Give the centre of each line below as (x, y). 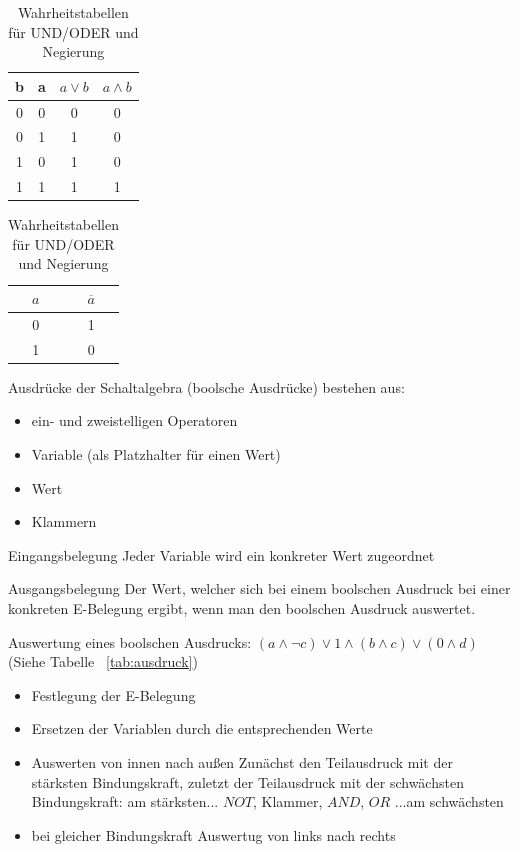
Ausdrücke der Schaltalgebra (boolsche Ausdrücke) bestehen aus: (206, 386)
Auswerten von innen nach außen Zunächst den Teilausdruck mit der (242, 761)
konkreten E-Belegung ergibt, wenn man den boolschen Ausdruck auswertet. (242, 607)
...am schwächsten (449, 801)
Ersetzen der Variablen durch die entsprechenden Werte (202, 728)
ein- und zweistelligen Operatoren (134, 420)
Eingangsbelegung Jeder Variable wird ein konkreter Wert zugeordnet (221, 554)
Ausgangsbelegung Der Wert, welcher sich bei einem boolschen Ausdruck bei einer (259, 588)
